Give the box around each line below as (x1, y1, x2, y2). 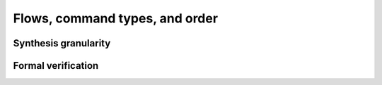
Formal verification (13, 60, 99, 72)
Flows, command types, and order (13, 11, 219, 26)
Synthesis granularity (13, 37, 111, 49)
